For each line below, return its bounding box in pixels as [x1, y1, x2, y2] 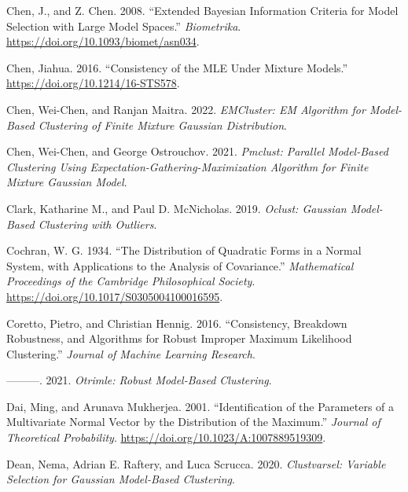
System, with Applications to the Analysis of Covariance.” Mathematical [6, 257, 354, 274]
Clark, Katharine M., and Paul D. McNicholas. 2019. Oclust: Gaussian [6, 200, 347, 216]
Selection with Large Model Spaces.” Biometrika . [6, 17, 241, 34]
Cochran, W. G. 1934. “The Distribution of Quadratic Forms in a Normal [6, 242, 362, 259]
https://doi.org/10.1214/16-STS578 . [6, 75, 180, 91]
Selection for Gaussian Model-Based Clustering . [6, 471, 235, 487]
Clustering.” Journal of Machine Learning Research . [6, 345, 255, 362]
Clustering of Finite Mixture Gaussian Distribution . [38, 116, 287, 133]
